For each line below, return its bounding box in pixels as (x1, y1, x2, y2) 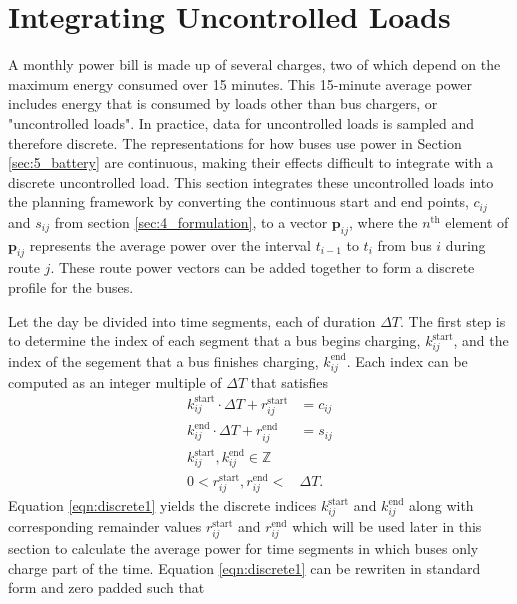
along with (409, 495, 474, 516)
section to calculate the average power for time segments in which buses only (8, 537, 479, 558)
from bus (377, 234, 432, 255)
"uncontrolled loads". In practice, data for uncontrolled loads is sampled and (8, 112, 474, 133)
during (445, 234, 486, 255)
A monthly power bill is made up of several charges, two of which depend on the (8, 54, 501, 75)
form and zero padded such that (8, 577, 205, 598)
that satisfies (250, 371, 329, 392)
